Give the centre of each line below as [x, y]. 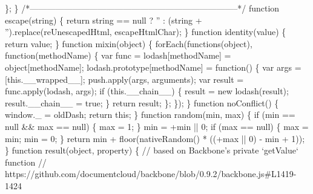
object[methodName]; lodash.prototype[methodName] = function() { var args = [153, 67]
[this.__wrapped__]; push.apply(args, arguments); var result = [124, 79]
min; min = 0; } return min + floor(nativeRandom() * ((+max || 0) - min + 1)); [155, 138]
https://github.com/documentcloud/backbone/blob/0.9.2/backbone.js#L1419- [151, 174]
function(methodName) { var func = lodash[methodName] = [118, 55]
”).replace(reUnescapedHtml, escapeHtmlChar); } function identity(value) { [146, 32]
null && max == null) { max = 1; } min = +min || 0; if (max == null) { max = [157, 126]
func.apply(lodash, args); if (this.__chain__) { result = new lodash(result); [147, 91]
